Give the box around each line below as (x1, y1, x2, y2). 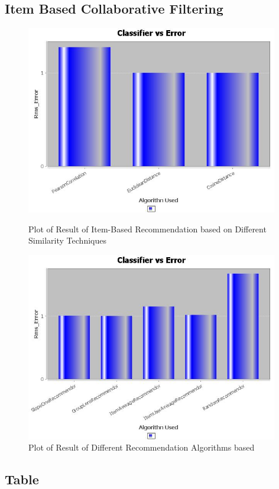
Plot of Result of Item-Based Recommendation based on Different (28, 222, 267, 235)
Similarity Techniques (28, 234, 106, 247)
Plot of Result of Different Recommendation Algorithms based (28, 441, 255, 454)
